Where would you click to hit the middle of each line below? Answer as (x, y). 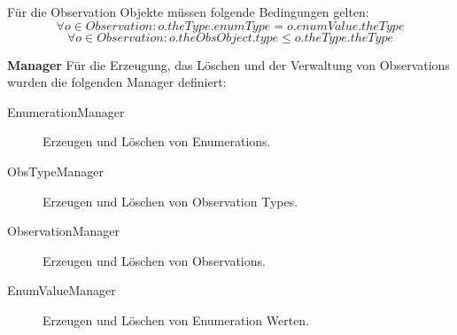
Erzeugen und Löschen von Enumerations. (157, 141)
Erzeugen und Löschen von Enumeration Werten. (176, 319)
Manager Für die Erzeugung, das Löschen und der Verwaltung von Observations (228, 64)
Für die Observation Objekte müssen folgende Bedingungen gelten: (188, 12)
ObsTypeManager (56, 171)
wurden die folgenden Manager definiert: (117, 82)
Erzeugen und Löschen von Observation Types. (170, 201)
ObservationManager (63, 231)
